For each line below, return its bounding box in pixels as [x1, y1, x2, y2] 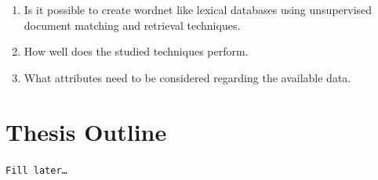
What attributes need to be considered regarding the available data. [24, 69, 351, 85]
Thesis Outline [5, 115, 167, 147]
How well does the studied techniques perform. [24, 43, 249, 59]
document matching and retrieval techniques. [24, 16, 241, 33]
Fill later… [5, 164, 67, 176]
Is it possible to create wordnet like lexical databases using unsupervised [24, 2, 373, 17]
